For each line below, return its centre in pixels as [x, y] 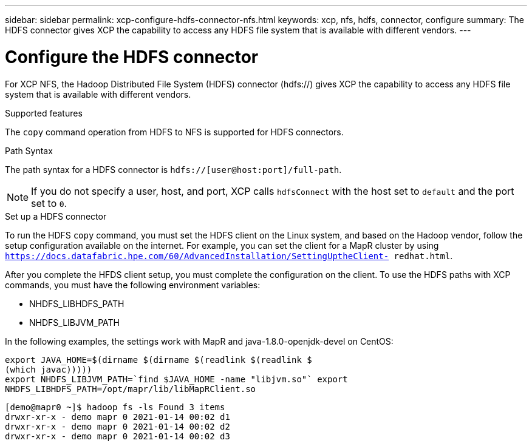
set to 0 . [49, 203]
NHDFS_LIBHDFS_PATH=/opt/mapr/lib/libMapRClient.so [131, 389]
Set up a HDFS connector [56, 216]
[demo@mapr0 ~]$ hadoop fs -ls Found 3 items [115, 407]
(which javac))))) [49, 369]
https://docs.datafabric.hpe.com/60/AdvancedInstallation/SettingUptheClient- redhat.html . [229, 255]
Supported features [44, 113]
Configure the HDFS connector [132, 57]
